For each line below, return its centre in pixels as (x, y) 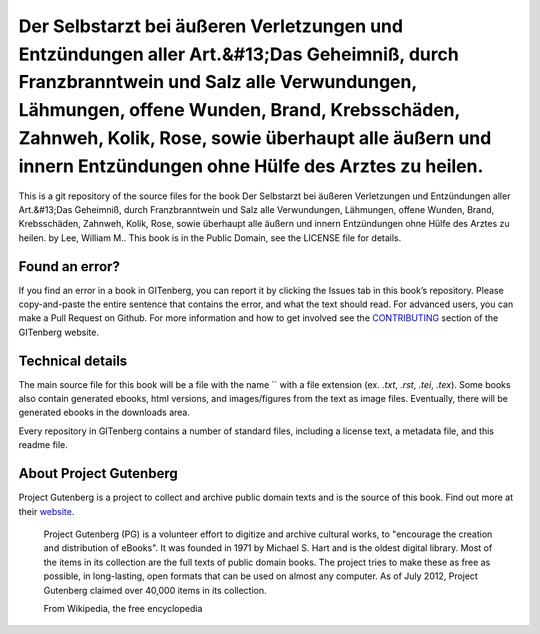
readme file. (43, 445)
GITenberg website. (59, 332)
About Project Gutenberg (98, 473)
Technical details (73, 360)
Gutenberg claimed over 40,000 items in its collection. (155, 590)
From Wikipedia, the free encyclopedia (123, 608)
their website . (46, 511)
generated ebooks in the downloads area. (104, 412)
